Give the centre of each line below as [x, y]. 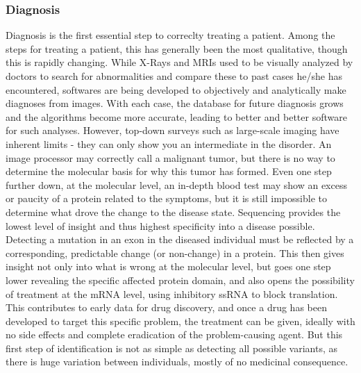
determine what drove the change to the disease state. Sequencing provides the [173, 212]
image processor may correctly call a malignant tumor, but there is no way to [170, 157]
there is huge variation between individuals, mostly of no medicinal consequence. [177, 362]
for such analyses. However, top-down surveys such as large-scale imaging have [173, 130]
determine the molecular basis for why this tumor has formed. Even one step [169, 171]
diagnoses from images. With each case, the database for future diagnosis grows [175, 103]
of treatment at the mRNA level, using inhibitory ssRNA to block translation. [172, 293]
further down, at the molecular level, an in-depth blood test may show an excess [176, 184]
